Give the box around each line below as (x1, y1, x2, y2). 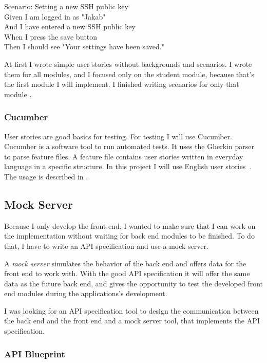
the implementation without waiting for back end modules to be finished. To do (4, 230, 255, 241)
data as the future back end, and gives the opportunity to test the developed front (4, 278, 263, 288)
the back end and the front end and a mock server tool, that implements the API (4, 315, 260, 326)
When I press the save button (4, 31, 98, 42)
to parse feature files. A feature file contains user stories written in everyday (4, 151, 243, 161)
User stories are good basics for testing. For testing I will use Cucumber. (4, 131, 232, 141)
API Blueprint (4, 347, 65, 360)
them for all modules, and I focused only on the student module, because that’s (4, 68, 254, 79)
